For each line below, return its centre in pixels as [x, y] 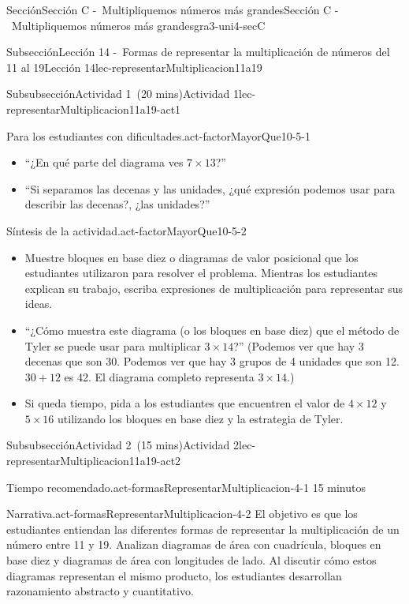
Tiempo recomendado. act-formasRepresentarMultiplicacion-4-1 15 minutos [186, 487]
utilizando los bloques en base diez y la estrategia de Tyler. [201, 418]
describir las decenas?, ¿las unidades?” [117, 204]
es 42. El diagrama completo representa [159, 376]
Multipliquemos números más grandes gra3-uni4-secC [138, 25]
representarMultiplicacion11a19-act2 [94, 461]
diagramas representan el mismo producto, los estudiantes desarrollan [174, 575]
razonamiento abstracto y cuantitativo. [100, 591]
